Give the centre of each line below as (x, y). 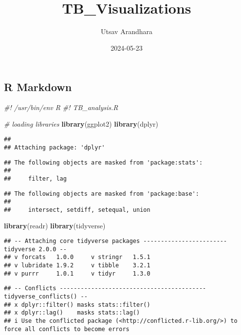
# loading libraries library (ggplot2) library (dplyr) (81, 123)
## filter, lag (35, 178)
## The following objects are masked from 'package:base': (102, 194)
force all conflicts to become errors (67, 329)
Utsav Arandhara (127, 31)
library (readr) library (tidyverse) (55, 225)
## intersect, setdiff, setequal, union (77, 210)
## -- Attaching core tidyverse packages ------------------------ (116, 241)
